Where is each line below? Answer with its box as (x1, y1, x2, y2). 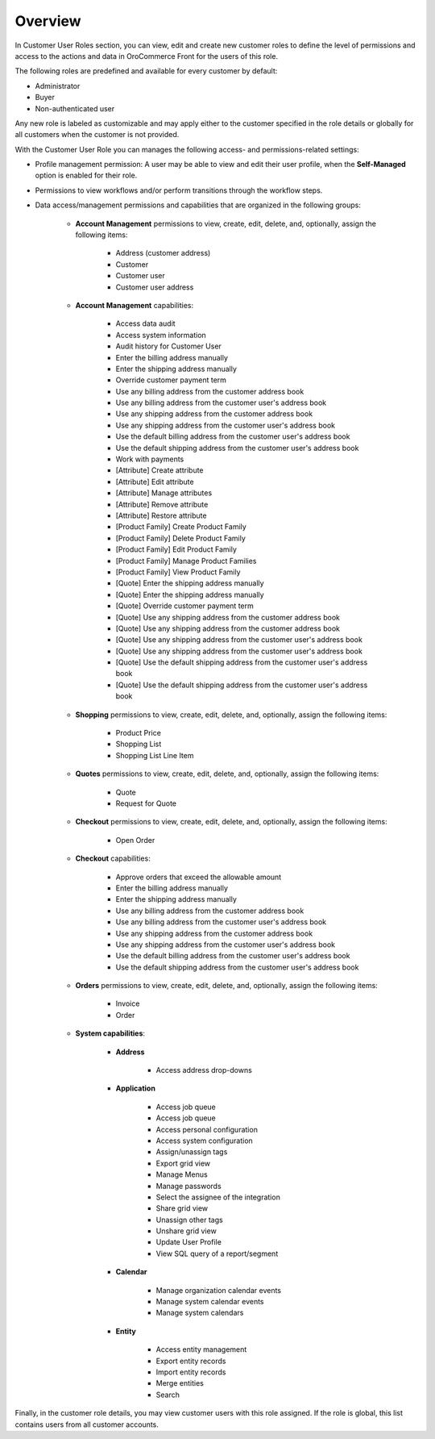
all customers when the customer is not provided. (14, 130, 180, 140)
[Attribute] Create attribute (115, 465, 205, 475)
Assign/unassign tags (155, 1147, 228, 1157)
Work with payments (115, 454, 184, 464)
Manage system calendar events (155, 1297, 264, 1307)
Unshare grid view (155, 1226, 217, 1236)
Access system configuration (155, 1136, 253, 1145)
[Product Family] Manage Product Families (115, 556, 257, 565)
